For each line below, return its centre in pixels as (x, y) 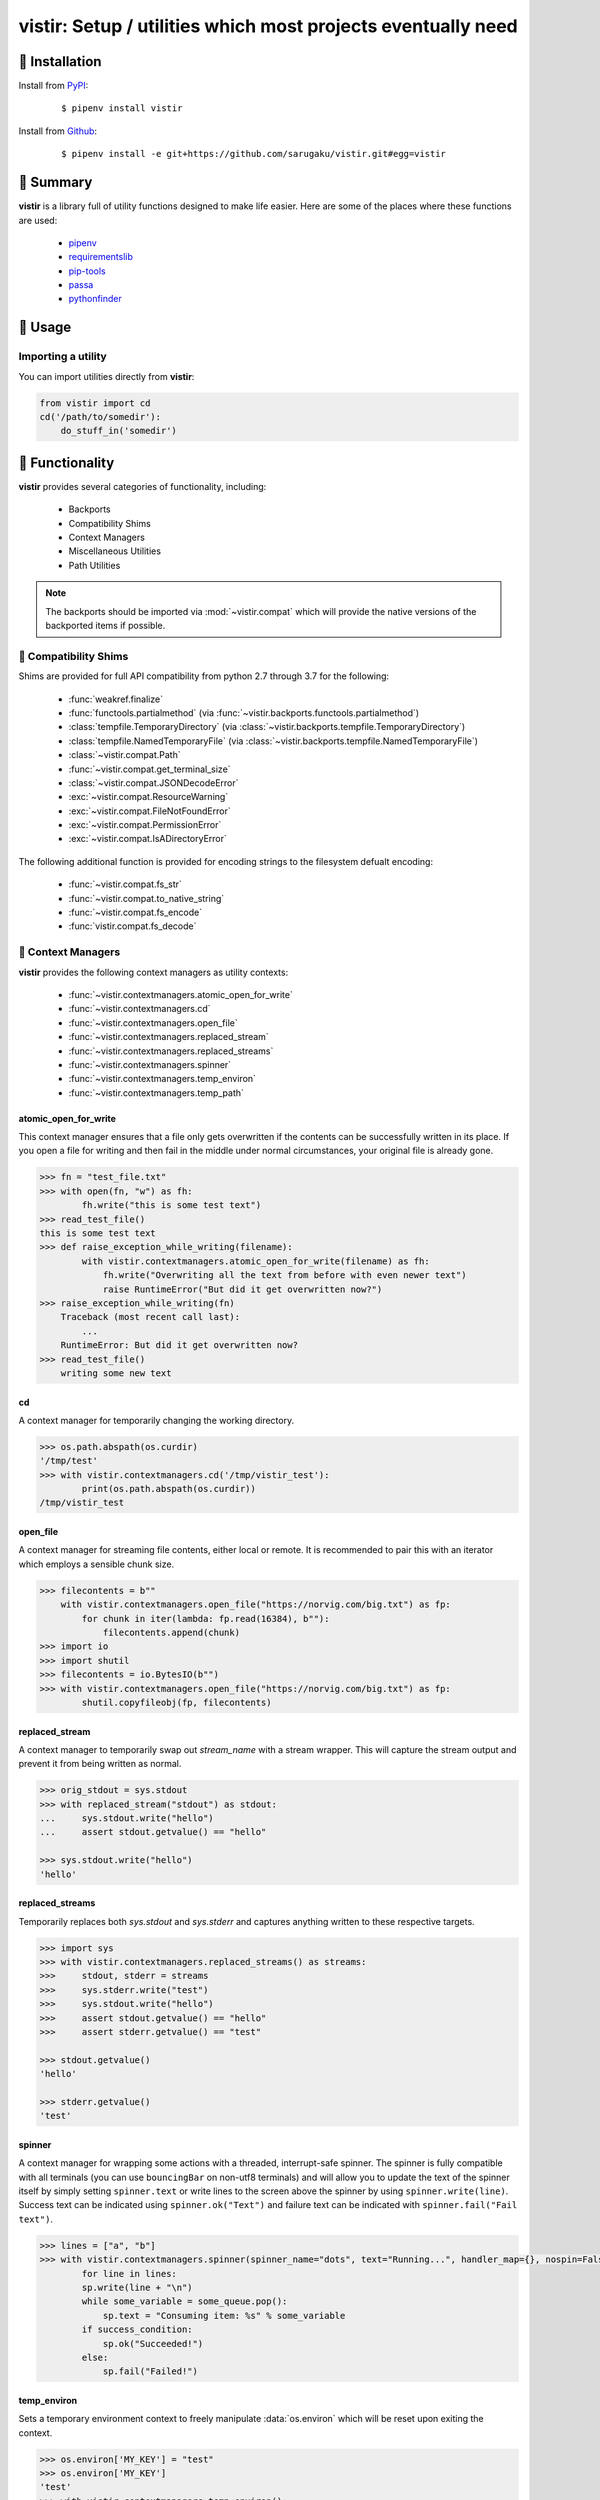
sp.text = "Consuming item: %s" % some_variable (224, 2315)
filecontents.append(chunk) (171, 1632)
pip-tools (87, 271)
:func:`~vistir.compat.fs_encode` (135, 912)
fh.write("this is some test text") (171, 1205)
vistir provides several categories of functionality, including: (142, 486)
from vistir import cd (95, 403)
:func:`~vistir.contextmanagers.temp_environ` (162, 1079)
